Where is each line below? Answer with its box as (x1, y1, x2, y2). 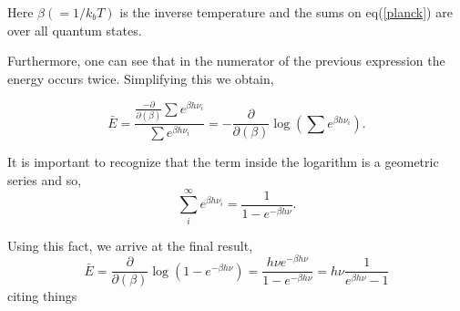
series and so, (7, 170, 82, 189)
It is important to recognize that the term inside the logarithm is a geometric (7, 152, 439, 171)
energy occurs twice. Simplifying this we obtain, (7, 68, 274, 88)
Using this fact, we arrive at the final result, (7, 235, 253, 254)
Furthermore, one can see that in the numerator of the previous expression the (7, 51, 445, 70)
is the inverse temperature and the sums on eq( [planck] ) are (119, 3, 453, 21)
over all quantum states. (7, 20, 142, 39)
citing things (7, 286, 77, 306)
